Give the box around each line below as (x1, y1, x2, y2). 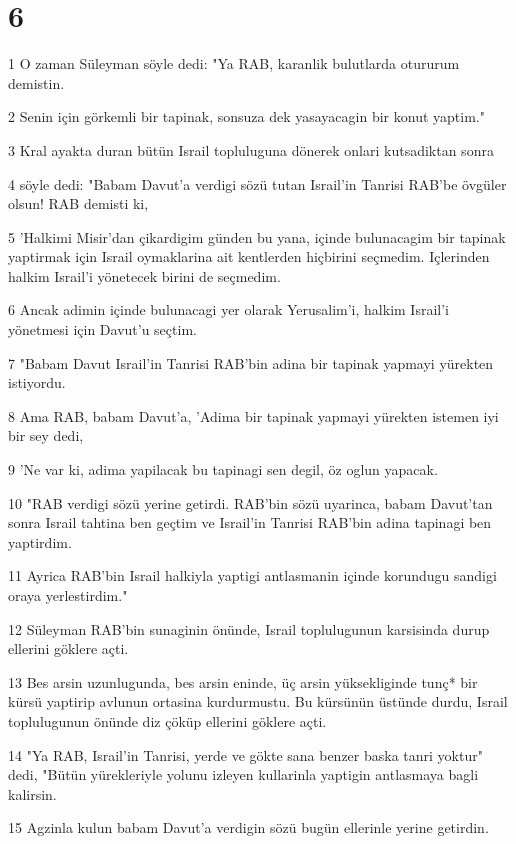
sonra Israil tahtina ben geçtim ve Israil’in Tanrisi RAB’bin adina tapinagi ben (8, 512, 492, 533)
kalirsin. (8, 783, 57, 804)
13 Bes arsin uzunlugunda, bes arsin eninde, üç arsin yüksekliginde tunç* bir (8, 671, 478, 692)
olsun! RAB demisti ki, (8, 193, 149, 214)
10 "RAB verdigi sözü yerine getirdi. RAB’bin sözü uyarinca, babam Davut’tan (8, 492, 493, 513)
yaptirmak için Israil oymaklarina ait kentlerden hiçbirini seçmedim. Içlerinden (8, 246, 490, 267)
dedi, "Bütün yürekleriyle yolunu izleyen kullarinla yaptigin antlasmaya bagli (8, 764, 479, 785)
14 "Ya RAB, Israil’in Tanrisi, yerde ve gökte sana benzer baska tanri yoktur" (8, 744, 483, 765)
